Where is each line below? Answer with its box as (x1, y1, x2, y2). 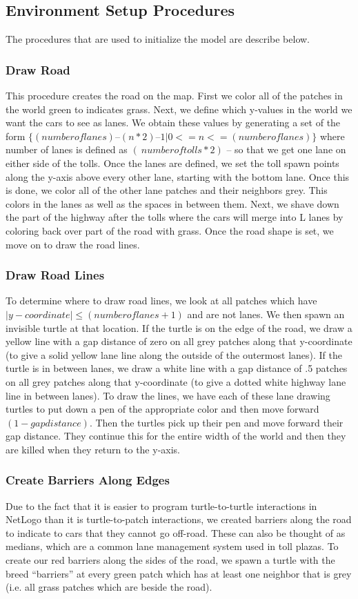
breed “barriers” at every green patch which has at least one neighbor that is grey (6, 566, 352, 580)
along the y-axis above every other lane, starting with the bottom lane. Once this (6, 169, 350, 184)
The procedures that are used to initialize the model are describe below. (6, 32, 310, 46)
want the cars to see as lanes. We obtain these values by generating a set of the (6, 115, 341, 130)
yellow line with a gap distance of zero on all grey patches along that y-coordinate (6, 334, 352, 348)
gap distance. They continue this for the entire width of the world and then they (6, 429, 346, 443)
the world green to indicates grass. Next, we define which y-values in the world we (6, 101, 352, 116)
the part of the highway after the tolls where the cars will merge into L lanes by (6, 210, 344, 224)
